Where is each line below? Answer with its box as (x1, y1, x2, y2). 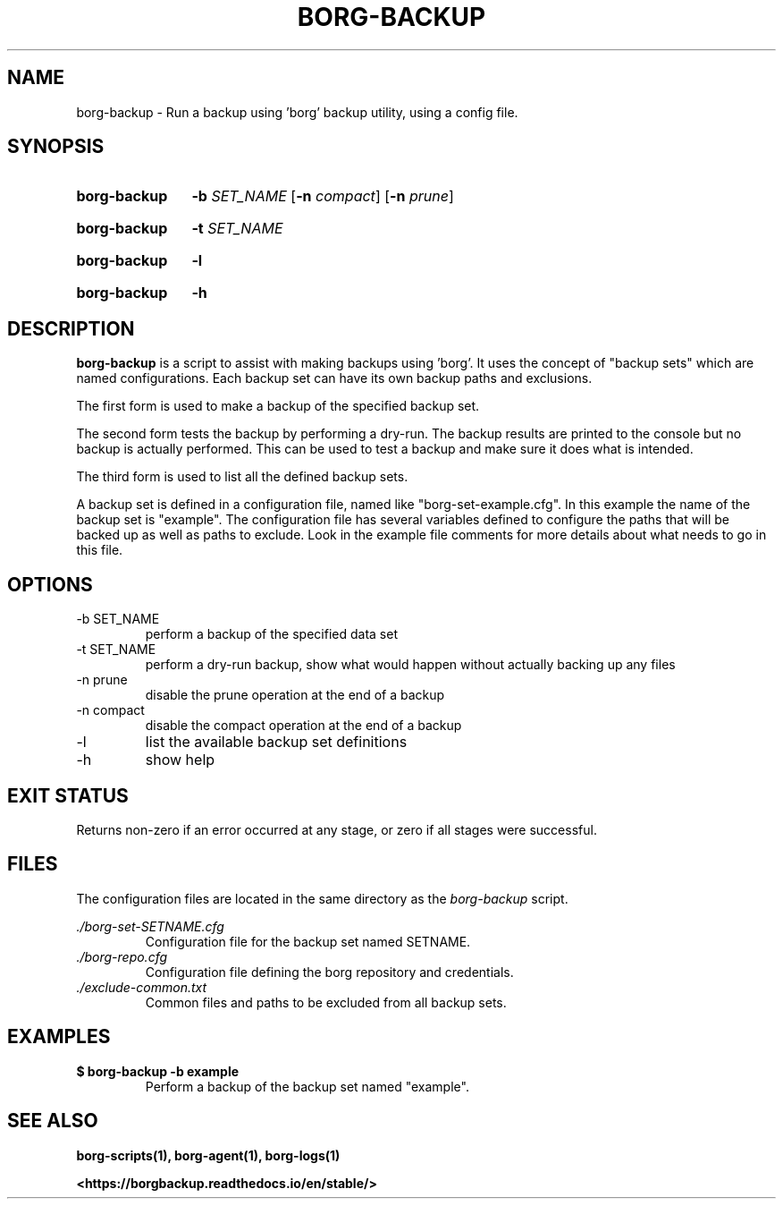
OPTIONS (7, 573, 93, 596)
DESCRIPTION (7, 317, 135, 340)
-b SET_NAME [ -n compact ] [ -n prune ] (191, 187, 454, 206)
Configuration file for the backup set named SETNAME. (145, 933, 471, 949)
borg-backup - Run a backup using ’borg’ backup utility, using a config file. (76, 104, 518, 120)
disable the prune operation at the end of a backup (145, 687, 445, 703)
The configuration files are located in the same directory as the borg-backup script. (76, 890, 568, 906)
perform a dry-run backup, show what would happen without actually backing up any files (145, 657, 676, 673)
